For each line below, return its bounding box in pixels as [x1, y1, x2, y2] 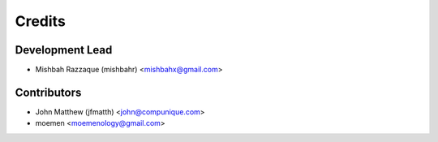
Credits [15, 12, 67, 30]
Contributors [15, 85, 82, 99]
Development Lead [15, 43, 113, 57]
